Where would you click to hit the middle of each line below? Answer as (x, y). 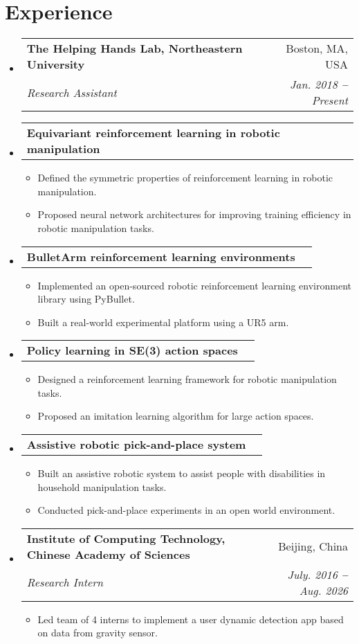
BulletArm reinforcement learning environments (161, 256)
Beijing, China (313, 546)
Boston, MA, (317, 48)
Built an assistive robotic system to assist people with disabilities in (182, 473)
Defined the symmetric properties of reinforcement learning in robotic (185, 178)
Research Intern (65, 582)
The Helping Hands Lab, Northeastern (135, 48)
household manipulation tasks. (102, 486)
